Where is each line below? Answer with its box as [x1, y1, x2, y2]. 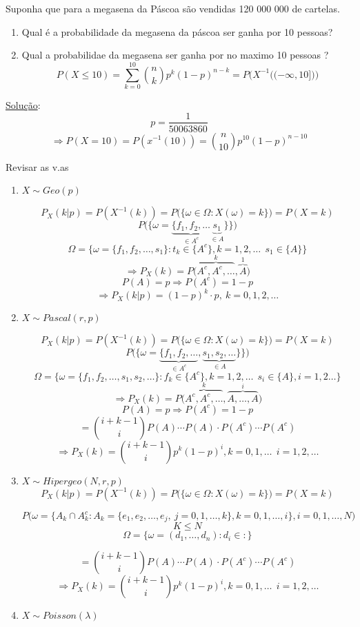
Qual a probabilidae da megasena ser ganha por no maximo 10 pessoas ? [21, 48, 329, 62]
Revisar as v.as [6, 159, 69, 174]
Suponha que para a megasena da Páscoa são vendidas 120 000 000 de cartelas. [6, 1, 340, 15]
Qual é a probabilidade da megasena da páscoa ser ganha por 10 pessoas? [21, 24, 333, 39]
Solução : [6, 97, 41, 112]
